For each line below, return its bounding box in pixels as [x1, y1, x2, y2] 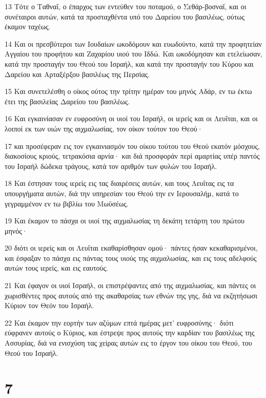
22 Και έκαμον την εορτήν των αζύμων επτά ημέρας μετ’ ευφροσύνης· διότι [5, 317, 234, 328]
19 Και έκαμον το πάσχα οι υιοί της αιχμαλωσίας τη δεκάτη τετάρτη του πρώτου [5, 215, 244, 226]
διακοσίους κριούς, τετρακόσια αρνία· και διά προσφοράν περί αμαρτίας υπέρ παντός [5, 150, 260, 161]
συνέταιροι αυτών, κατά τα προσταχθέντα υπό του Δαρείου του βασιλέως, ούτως [5, 11, 245, 22]
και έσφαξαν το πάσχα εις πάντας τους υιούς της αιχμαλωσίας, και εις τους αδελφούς [5, 252, 257, 263]
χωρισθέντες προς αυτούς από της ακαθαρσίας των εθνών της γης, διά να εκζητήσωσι [5, 290, 257, 300]
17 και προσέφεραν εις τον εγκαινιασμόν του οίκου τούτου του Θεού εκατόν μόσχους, [5, 140, 260, 151]
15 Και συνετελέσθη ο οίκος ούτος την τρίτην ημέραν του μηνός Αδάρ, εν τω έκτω [5, 86, 252, 97]
